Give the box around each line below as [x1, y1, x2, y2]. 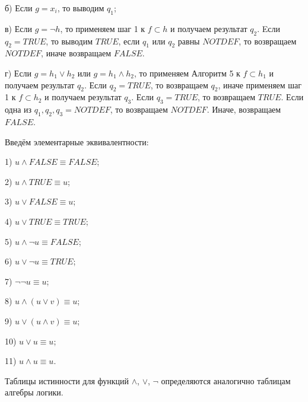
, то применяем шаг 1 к [60, 22, 145, 34]
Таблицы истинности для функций [5, 374, 129, 387]
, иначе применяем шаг [218, 78, 302, 91]
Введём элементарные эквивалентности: [5, 135, 149, 148]
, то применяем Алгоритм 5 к [134, 66, 240, 79]
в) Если [5, 22, 32, 34]
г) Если [5, 66, 32, 79]
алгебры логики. [5, 386, 63, 398]
